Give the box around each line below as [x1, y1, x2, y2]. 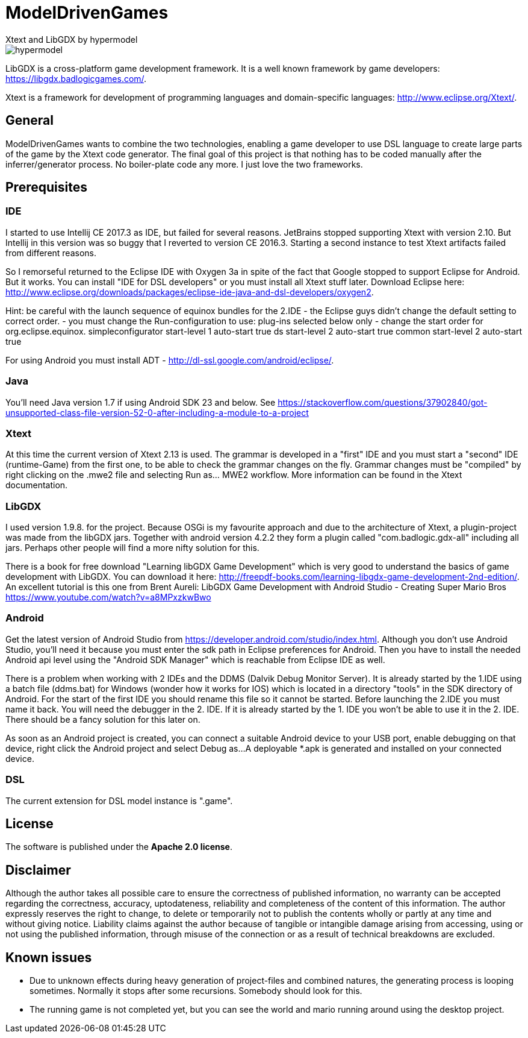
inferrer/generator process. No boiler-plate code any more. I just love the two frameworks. [5, 159, 363, 169]
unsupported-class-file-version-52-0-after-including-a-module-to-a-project [5, 407, 309, 418]
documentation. [5, 480, 68, 491]
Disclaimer [5, 862, 71, 878]
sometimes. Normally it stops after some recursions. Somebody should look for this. [30, 986, 362, 996]
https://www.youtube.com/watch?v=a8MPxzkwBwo [5, 592, 211, 603]
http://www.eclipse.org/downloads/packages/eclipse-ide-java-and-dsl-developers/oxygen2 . [5, 286, 374, 297]
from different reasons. [5, 247, 97, 258]
